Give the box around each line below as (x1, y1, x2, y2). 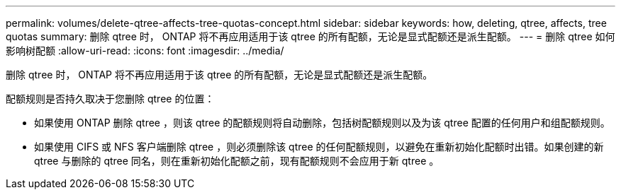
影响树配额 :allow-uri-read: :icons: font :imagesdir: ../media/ (6, 45, 284, 57)
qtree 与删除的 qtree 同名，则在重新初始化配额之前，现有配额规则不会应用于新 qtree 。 (34, 155, 440, 167)
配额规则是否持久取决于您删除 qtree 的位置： (6, 93, 215, 105)
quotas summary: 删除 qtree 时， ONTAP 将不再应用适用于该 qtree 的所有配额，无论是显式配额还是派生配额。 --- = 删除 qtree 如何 (6, 30, 615, 42)
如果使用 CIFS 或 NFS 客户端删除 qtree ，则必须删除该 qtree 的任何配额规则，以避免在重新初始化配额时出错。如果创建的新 (34, 141, 604, 153)
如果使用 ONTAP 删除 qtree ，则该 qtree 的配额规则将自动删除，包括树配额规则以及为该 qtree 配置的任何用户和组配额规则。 (34, 117, 610, 129)
